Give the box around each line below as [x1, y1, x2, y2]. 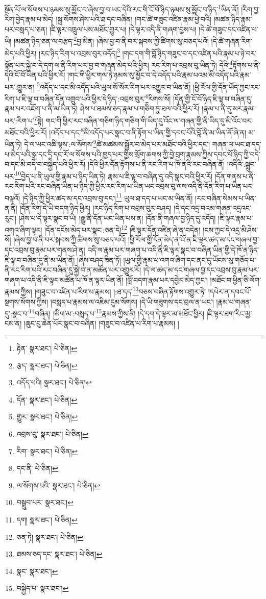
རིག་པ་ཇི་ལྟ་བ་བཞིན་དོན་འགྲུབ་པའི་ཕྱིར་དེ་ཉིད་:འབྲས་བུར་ [5, 93, 146, 104]
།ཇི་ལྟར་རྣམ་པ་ [218, 212, 253, 223]
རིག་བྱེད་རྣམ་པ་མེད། [5, 14, 54, 24]
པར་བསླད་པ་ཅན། [5, 23, 47, 34]
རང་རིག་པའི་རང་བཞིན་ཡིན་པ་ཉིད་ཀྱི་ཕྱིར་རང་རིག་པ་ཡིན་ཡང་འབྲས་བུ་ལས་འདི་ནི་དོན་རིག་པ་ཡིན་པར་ [5, 181, 254, 191]
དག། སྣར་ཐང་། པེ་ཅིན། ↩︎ [16, 514, 78, 525]
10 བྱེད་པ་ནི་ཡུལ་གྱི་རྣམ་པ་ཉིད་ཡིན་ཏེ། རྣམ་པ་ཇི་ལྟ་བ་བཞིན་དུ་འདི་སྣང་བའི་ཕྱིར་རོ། [15, 169, 212, 181]
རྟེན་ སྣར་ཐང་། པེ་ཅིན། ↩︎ [16, 343, 78, 353]
